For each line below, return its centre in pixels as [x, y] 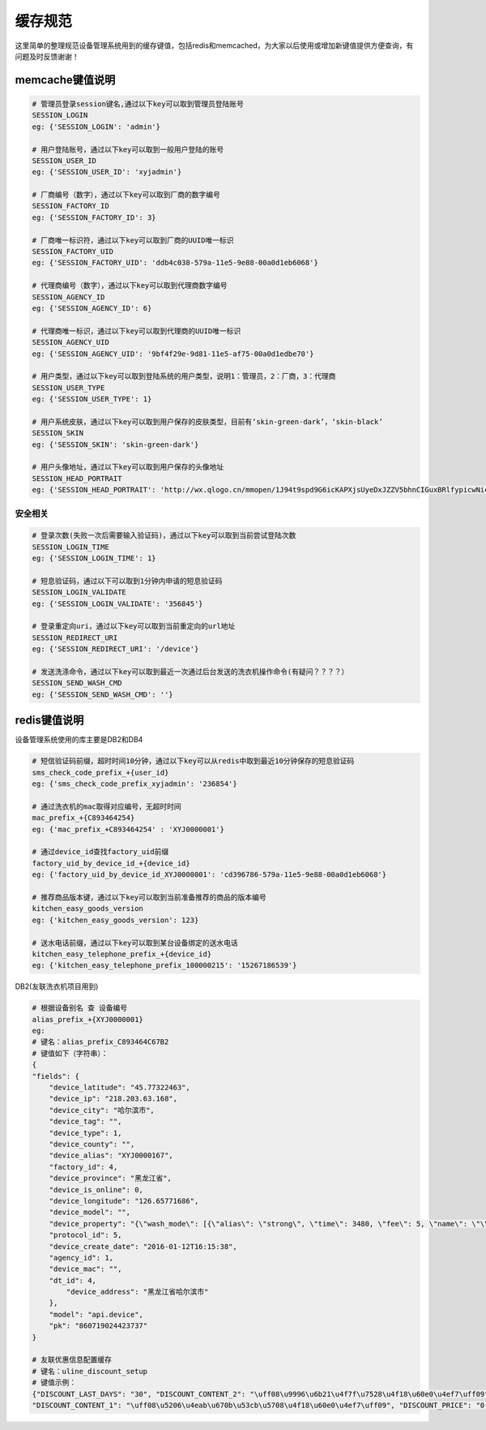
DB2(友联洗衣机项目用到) [57, 986]
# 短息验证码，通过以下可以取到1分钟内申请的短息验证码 [127, 581]
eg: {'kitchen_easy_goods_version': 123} [115, 920]
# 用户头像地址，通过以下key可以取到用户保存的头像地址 [128, 467]
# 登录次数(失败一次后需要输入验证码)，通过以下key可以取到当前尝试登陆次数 [164, 536]
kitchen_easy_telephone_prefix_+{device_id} [122, 954]
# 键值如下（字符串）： [70, 1053]
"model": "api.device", [96, 1314]
